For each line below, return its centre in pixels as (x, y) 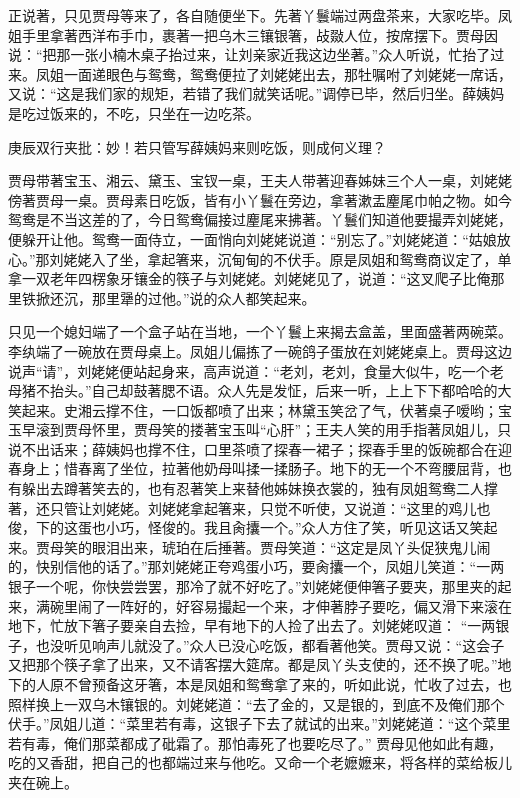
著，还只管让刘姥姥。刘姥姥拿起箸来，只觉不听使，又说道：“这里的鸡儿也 (249, 507)
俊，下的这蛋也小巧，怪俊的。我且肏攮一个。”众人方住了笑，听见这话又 (239, 527)
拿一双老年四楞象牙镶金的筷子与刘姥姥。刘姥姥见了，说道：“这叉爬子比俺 (249, 278)
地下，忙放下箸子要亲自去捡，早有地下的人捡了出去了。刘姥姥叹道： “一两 (252, 625)
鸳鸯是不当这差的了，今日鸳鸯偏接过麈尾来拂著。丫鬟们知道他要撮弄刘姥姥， (260, 219)
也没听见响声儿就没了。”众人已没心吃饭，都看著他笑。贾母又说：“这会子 (270, 644)
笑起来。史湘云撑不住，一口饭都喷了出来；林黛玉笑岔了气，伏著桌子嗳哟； (253, 409)
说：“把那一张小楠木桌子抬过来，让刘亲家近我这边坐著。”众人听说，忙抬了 (249, 54)
